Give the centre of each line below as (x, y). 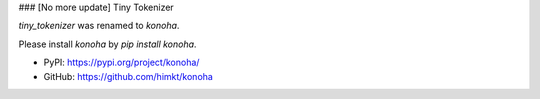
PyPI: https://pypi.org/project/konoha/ (121, 62)
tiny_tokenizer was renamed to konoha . (99, 26)
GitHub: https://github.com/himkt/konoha (128, 76)
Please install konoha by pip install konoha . (107, 44)
